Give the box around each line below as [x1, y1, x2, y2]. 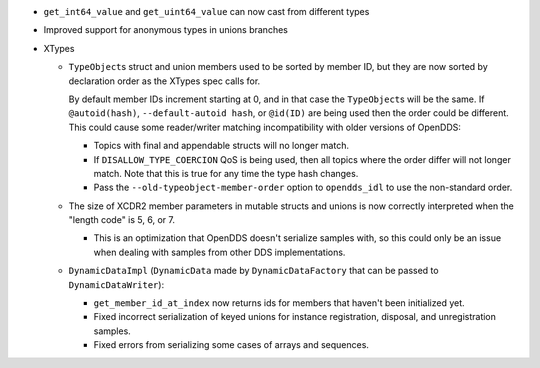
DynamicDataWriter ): [68, 278, 165, 290]
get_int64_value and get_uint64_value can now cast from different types [43, 6, 370, 17]
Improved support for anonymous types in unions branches [43, 24, 289, 36]
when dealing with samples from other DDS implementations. [93, 246, 346, 258]
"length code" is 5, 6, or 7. [68, 214, 175, 226]
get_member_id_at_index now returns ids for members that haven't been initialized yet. [93, 297, 465, 309]
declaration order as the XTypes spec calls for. [68, 75, 261, 87]
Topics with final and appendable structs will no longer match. [93, 140, 350, 152]
